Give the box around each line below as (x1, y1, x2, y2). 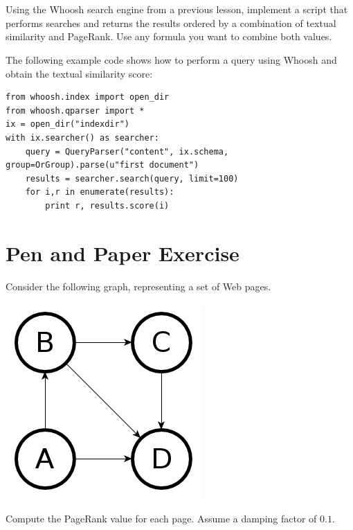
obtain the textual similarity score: (6, 66, 153, 80)
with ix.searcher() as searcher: (6, 132, 159, 143)
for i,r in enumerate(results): (25, 187, 174, 197)
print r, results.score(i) (45, 200, 170, 211)
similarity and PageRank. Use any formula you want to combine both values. (6, 29, 332, 44)
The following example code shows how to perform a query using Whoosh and (6, 52, 337, 67)
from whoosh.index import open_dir (6, 92, 170, 103)
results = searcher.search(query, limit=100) (25, 173, 239, 184)
